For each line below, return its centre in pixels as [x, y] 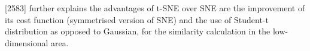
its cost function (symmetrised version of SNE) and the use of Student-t [137, 19]
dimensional [27, 42]
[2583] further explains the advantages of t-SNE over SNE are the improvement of [155, 8]
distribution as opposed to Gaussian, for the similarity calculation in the [138, 31]
